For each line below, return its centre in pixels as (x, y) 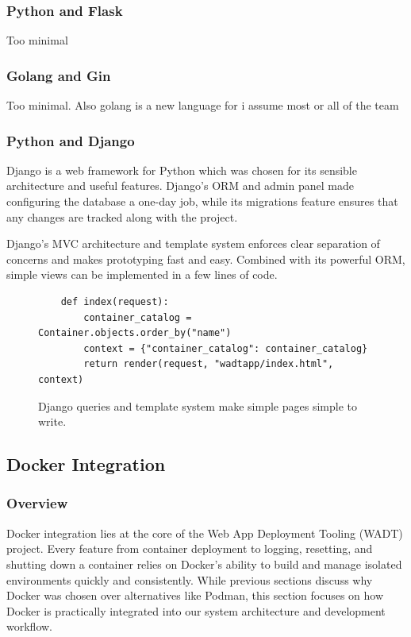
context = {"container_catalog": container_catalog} (226, 348)
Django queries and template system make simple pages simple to (198, 405)
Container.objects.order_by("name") (135, 333)
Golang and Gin (59, 75)
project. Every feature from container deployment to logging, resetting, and (190, 548)
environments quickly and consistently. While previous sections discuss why (190, 579)
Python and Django (71, 140)
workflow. (29, 626)
